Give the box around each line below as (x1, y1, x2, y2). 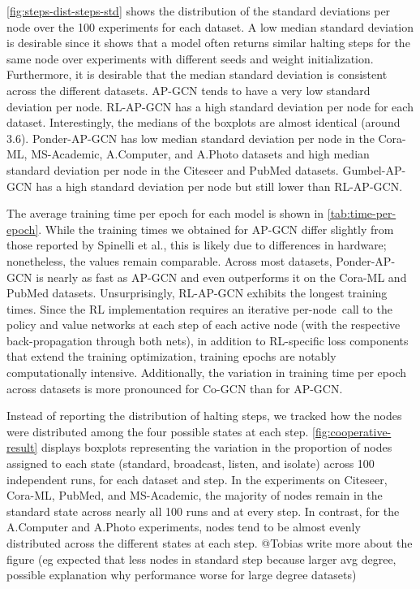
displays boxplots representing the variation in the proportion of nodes (41, 439, 392, 456)
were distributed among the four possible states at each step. (6, 422, 309, 440)
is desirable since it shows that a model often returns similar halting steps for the (6, 34, 410, 51)
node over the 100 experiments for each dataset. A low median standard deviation (6, 18, 414, 35)
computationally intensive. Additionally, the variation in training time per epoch (6, 364, 406, 381)
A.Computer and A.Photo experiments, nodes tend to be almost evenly (6, 518, 361, 535)
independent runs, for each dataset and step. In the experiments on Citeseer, (6, 470, 388, 487)
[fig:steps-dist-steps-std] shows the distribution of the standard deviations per (6, 2, 391, 19)
